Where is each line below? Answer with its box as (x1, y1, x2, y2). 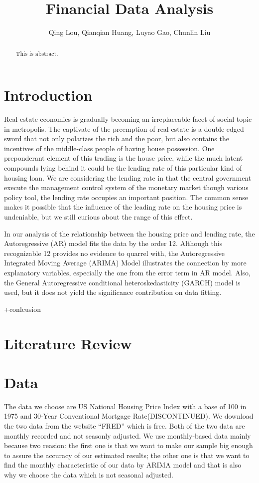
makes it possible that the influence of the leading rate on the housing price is (4, 202, 242, 212)
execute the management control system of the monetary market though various (4, 182, 249, 193)
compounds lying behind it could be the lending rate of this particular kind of (4, 163, 242, 173)
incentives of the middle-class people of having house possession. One (4, 143, 215, 153)
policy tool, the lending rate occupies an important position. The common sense (4, 192, 248, 202)
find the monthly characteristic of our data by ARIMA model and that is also (4, 460, 242, 470)
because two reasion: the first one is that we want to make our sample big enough (4, 440, 253, 451)
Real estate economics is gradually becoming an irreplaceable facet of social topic (4, 114, 252, 124)
